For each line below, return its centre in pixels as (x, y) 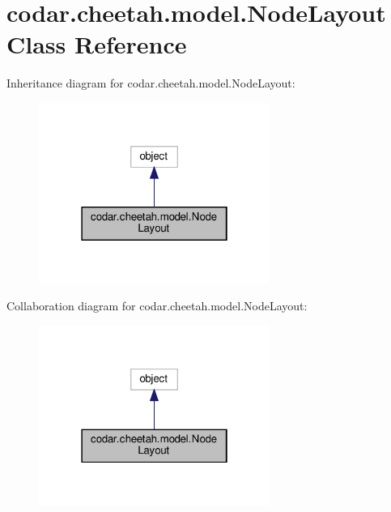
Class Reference (97, 44)
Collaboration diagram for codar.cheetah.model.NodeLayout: (157, 306)
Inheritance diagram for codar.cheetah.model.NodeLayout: (151, 83)
